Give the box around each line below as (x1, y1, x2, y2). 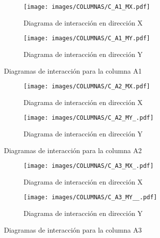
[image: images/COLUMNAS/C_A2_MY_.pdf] (24, 114, 154, 122)
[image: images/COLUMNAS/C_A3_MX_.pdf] (24, 162, 154, 170)
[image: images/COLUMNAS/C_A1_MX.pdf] (24, 3, 150, 10)
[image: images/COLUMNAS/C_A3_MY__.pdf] (24, 194, 158, 201)
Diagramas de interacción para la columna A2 (4, 145, 142, 155)
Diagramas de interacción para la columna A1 (4, 65, 142, 76)
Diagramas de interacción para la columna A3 (4, 224, 142, 235)
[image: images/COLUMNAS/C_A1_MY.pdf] (24, 35, 150, 42)
